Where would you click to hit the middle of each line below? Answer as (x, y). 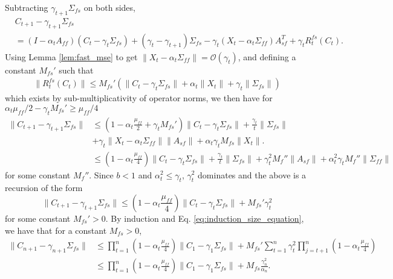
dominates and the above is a (252, 174)
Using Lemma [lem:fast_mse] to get (71, 56)
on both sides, (109, 7)
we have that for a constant (56, 230)
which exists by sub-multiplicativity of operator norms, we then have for (139, 98)
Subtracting (27, 7)
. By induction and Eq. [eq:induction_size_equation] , (205, 218)
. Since (101, 174)
